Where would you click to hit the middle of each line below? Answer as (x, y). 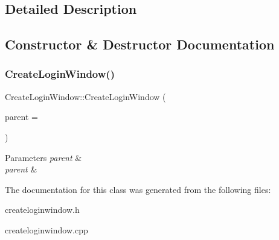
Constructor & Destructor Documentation (140, 44)
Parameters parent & (43, 157)
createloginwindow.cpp (46, 229)
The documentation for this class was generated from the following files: (138, 189)
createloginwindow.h (42, 210)
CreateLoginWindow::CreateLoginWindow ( (85, 96)
